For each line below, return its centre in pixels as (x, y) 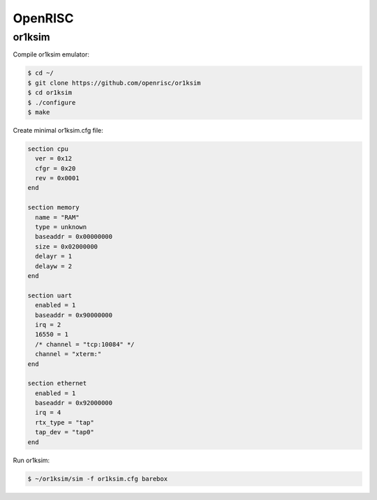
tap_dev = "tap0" (65, 432)
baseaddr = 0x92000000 (74, 403)
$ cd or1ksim (50, 93)
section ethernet (57, 383)
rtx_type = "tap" (65, 422)
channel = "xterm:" (68, 354)
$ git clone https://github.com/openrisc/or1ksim (114, 83)
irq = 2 (48, 324)
